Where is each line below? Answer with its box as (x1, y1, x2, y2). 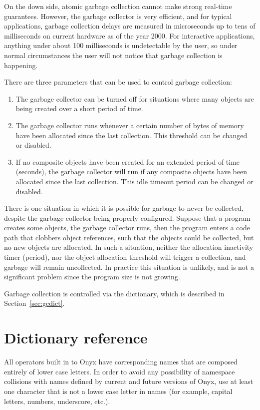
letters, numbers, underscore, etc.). (4, 395, 110, 406)
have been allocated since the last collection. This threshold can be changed (15, 130, 248, 140)
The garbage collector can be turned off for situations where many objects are (15, 93, 254, 104)
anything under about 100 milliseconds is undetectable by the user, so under (4, 40, 238, 51)
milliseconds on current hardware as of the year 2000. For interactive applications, (4, 30, 255, 41)
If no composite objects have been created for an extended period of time (15, 156, 240, 167)
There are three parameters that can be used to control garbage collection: (4, 77, 232, 87)
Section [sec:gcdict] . (4, 298, 65, 308)
